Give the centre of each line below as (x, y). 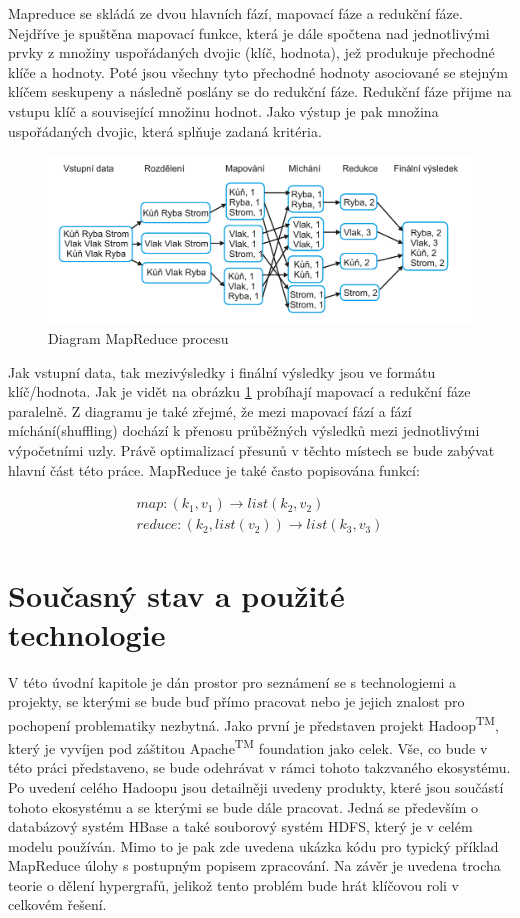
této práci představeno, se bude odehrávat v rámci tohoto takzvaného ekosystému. (259, 767)
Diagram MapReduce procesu (138, 338)
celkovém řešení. (57, 904)
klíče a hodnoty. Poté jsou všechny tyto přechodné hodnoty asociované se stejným (258, 71)
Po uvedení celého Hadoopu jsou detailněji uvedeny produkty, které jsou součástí (256, 786)
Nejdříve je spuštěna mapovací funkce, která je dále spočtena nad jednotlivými (249, 32)
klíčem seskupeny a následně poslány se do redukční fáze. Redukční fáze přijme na (260, 91)
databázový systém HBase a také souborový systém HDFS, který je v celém (240, 826)
